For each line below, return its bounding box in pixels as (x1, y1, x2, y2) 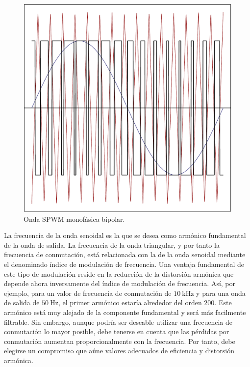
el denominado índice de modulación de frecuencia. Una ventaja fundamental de (4, 259, 245, 269)
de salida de (4, 297, 40, 308)
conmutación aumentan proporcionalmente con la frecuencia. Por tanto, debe (4, 336, 235, 346)
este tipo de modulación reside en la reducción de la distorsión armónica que (4, 268, 234, 279)
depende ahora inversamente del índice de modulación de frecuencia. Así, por (4, 278, 236, 288)
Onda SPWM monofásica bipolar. (24, 213, 125, 224)
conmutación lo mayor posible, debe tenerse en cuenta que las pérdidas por (4, 326, 229, 337)
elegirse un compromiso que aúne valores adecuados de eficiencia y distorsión (4, 345, 234, 356)
